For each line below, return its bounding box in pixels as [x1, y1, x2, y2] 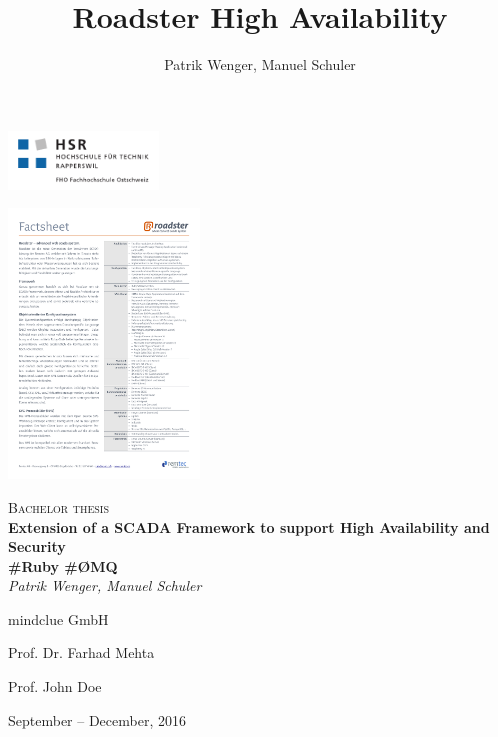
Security [8, 536, 66, 557]
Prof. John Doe [8, 676, 102, 697]
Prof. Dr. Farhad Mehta [8, 642, 155, 663]
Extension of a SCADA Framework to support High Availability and [8, 516, 490, 537]
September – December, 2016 [8, 709, 186, 730]
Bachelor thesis [8, 496, 109, 517]
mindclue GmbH [8, 608, 109, 629]
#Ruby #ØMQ [8, 555, 118, 576]
